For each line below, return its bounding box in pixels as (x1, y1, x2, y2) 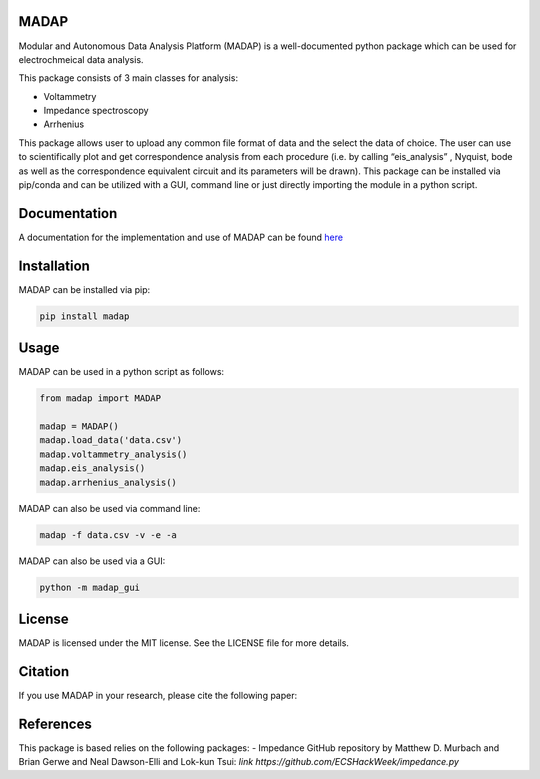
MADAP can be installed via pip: (18, 283, 150, 295)
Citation (18, 663, 70, 680)
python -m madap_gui (39, 581, 140, 593)
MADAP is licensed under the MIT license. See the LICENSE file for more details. (18, 637, 350, 649)
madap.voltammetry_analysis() (39, 448, 188, 460)
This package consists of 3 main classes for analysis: (18, 72, 239, 84)
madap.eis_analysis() (39, 463, 146, 474)
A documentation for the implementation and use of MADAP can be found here (18, 231, 344, 243)
